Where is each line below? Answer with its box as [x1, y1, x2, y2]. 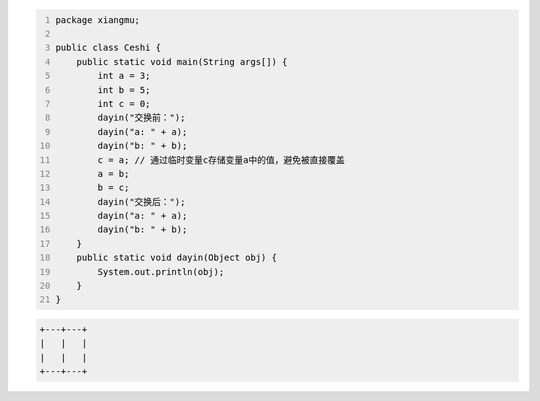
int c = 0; [97, 98, 151, 109]
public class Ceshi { [55, 42, 162, 54]
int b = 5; [97, 84, 151, 95]
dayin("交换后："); [97, 196, 186, 207]
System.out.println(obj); [97, 266, 225, 277]
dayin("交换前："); [97, 112, 186, 124]
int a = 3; [97, 70, 151, 82]
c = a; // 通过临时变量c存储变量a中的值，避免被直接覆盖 [97, 154, 345, 165]
